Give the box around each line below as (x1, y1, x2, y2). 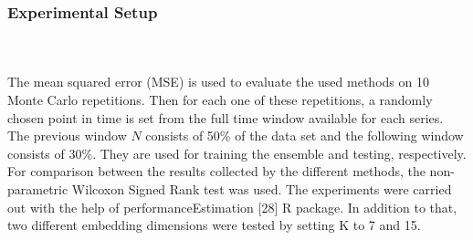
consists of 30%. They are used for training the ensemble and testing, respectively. (7, 143, 467, 162)
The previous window (7, 126, 127, 145)
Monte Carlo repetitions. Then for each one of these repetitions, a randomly (7, 90, 433, 109)
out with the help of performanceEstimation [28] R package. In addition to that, (7, 197, 457, 216)
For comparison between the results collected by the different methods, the (7, 162, 426, 181)
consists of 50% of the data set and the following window (145, 126, 464, 145)
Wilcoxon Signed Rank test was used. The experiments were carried (71, 179, 452, 198)
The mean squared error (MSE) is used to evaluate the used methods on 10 (7, 72, 429, 91)
